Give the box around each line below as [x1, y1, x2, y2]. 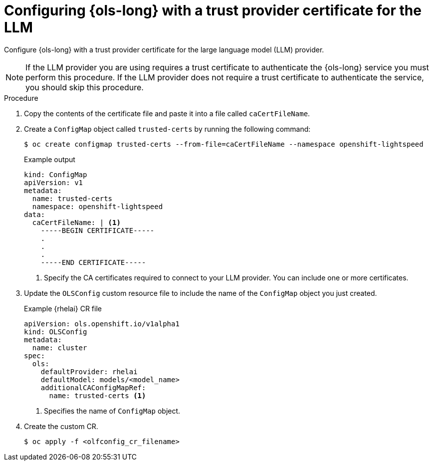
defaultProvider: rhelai [40, 367, 138, 376]
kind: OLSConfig [24, 327, 87, 336]
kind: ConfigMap [24, 170, 87, 179]
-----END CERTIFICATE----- [40, 258, 146, 266]
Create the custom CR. [24, 422, 98, 431]
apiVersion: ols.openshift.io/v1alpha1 [24, 319, 180, 328]
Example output [24, 155, 75, 164]
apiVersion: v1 [24, 178, 83, 187]
